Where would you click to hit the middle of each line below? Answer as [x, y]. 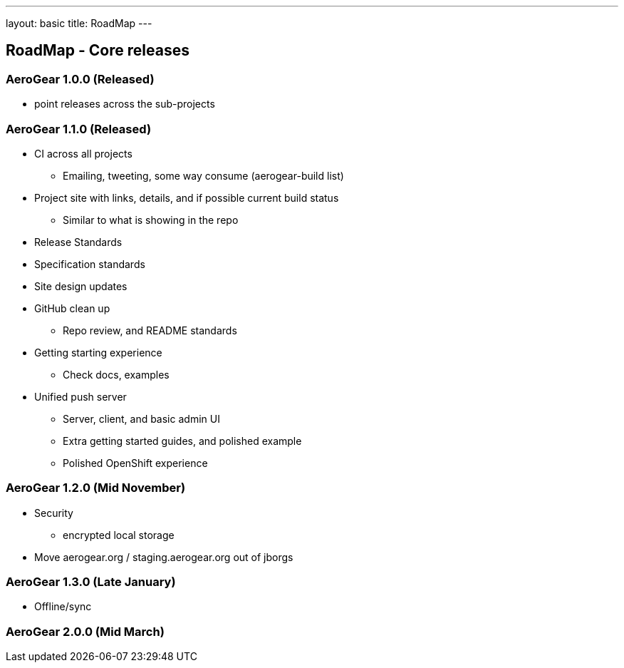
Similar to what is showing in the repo [151, 220]
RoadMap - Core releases [98, 51]
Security [54, 513]
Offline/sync [63, 607]
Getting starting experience [98, 352]
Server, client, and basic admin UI [141, 418]
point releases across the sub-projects [125, 104]
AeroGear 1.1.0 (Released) [79, 129]
